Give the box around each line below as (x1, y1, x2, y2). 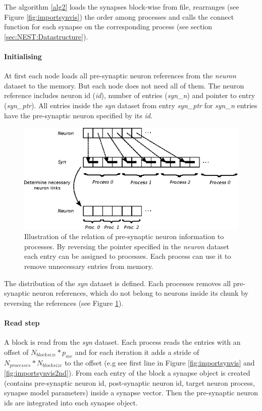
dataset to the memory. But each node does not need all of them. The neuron (4, 80, 244, 90)
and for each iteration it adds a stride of (75, 346, 199, 357)
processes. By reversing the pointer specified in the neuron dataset (24, 241, 230, 251)
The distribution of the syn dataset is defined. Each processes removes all (4, 278, 231, 288)
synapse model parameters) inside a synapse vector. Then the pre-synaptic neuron (4, 387, 258, 398)
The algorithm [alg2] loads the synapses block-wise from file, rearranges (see (4, 2, 239, 12)
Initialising (4, 51, 42, 61)
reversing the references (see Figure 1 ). (4, 297, 124, 308)
